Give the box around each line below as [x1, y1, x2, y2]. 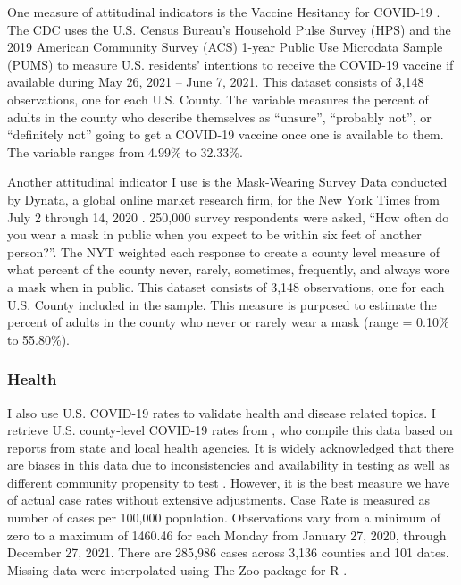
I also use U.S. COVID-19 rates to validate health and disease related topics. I [7, 403, 436, 422]
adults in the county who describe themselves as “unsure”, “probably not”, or [7, 107, 432, 126]
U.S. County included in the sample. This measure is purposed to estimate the [7, 295, 437, 313]
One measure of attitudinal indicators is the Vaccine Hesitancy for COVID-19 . [7, 3, 440, 21]
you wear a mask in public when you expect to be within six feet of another [7, 225, 422, 244]
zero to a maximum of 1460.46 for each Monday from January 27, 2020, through [7, 525, 447, 544]
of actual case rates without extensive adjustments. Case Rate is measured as [7, 490, 430, 509]
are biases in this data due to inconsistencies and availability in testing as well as [7, 455, 450, 474]
